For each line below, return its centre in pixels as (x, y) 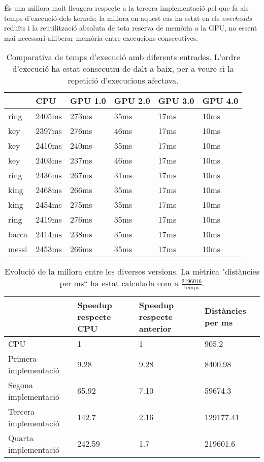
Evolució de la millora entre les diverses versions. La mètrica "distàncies (132, 271)
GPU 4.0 (220, 101)
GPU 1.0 (88, 101)
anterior (155, 328)
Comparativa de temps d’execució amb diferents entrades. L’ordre (123, 57)
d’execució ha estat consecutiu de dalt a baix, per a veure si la (123, 69)
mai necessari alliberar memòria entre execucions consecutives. (101, 37)
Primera (23, 358)
